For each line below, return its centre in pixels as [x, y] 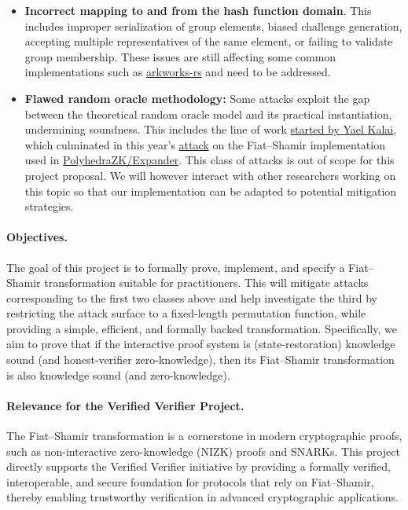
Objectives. [37, 237]
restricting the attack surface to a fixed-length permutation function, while [186, 313]
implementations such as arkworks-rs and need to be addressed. [178, 72]
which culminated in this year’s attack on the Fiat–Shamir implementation [205, 144]
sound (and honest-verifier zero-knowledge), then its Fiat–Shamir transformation [200, 360]
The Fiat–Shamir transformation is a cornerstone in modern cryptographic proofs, [204, 436]
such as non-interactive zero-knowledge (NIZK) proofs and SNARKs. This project [203, 451]
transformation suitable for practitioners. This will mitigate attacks [206, 283]
